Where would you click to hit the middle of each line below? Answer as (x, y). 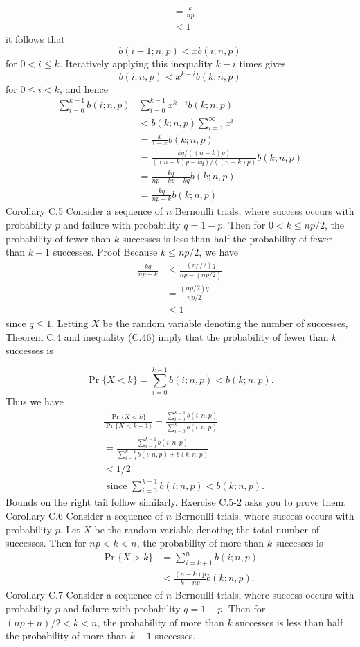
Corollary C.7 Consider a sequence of (84, 595)
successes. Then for (46, 543)
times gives (262, 63)
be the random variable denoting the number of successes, (225, 323)
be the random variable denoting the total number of (207, 529)
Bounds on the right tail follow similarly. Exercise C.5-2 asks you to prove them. (176, 502)
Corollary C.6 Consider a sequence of (84, 516)
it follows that (35, 39)
